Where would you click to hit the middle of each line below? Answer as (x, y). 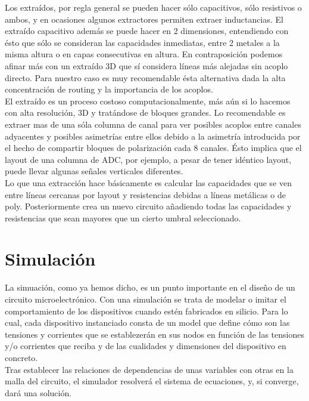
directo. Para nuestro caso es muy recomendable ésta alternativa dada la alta (145, 77)
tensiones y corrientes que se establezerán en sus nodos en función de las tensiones (154, 334)
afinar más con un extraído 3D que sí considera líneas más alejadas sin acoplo (146, 65)
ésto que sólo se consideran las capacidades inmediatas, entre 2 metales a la (142, 42)
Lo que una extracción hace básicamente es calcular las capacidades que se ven (149, 182)
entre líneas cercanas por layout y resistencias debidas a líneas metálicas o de (146, 194)
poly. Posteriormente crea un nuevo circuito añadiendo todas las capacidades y (148, 206)
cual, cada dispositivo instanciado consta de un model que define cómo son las (147, 323)
